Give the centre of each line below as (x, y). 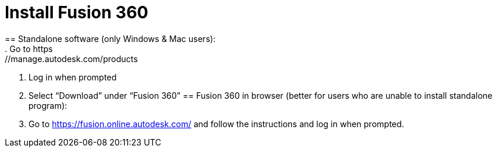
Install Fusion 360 (77, 12)
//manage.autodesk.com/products (71, 59)
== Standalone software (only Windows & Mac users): (110, 38)
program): (48, 105)
